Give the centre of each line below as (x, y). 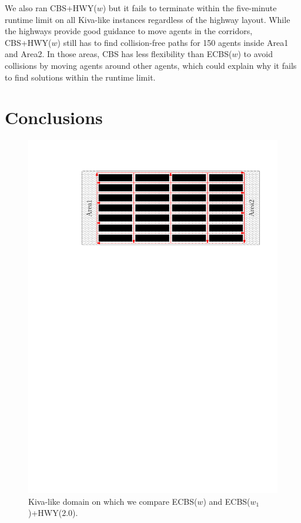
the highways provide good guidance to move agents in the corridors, (129, 31)
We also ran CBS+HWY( (51, 8)
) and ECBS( (227, 501)
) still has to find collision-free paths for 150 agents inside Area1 (173, 42)
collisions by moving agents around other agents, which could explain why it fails (151, 65)
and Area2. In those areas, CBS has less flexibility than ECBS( (118, 54)
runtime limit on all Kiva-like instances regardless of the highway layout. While (148, 19)
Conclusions (54, 117)
